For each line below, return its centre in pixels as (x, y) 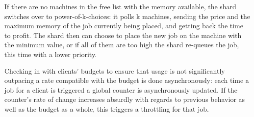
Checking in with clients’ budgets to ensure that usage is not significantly (115, 70)
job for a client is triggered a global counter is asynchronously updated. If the (121, 89)
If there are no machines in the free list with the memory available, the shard (120, 6)
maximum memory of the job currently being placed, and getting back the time (124, 26)
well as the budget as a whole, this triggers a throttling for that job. (107, 108)
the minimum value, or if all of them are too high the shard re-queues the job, (122, 45)
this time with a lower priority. (51, 54)
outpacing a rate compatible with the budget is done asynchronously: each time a (127, 80)
